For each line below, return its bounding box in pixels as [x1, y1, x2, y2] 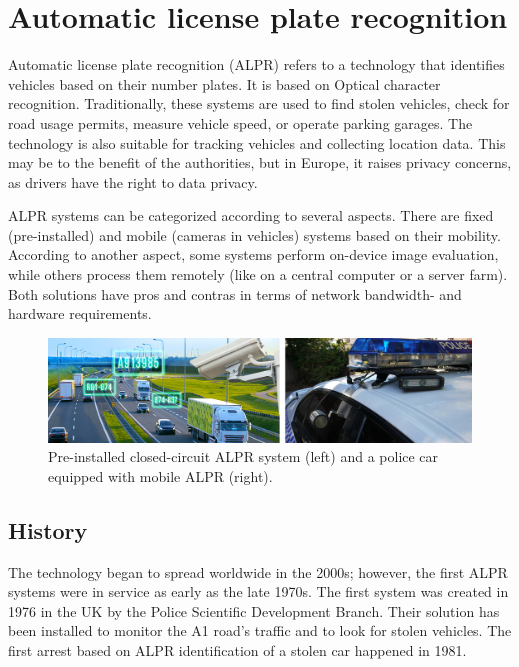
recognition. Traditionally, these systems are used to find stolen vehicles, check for [8, 93, 510, 114]
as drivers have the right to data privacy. [8, 171, 258, 192]
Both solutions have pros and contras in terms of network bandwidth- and [8, 283, 462, 304]
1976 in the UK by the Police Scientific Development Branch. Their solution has [8, 600, 500, 621]
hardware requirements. [8, 303, 152, 324]
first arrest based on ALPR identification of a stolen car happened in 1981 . [8, 639, 467, 660]
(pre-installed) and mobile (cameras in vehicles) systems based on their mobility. [8, 224, 501, 245]
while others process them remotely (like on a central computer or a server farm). [8, 264, 508, 285]
